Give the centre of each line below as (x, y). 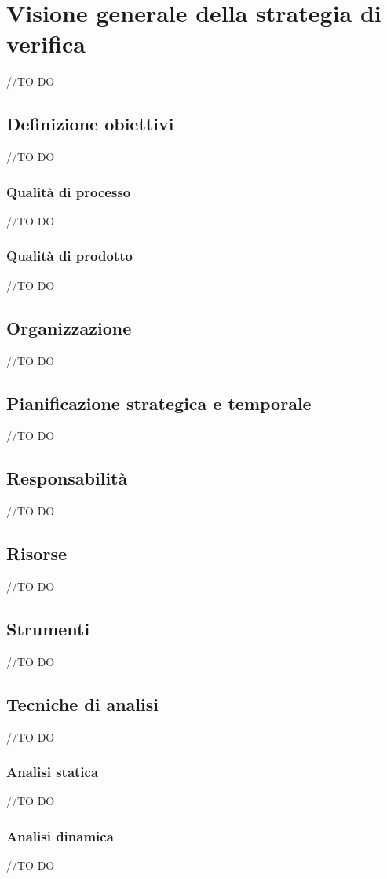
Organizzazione (69, 327)
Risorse (37, 553)
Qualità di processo (69, 191)
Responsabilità (67, 478)
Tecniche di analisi (82, 703)
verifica (46, 44)
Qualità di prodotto (69, 256)
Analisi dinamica (60, 835)
